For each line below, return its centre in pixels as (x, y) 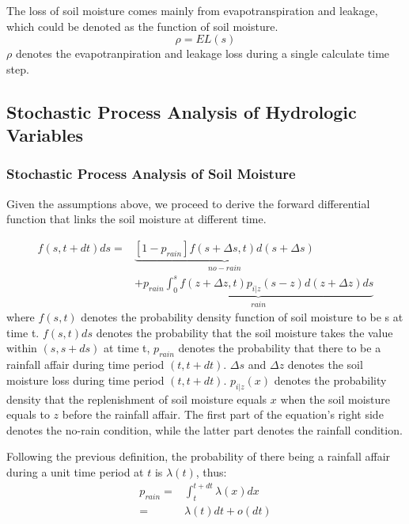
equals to (28, 414)
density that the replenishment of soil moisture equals (137, 399)
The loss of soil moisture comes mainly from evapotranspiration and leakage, (192, 10)
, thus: (211, 471)
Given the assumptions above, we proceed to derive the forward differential (188, 203)
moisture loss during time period (85, 380)
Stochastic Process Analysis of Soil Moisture (151, 174)
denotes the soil (325, 365)
